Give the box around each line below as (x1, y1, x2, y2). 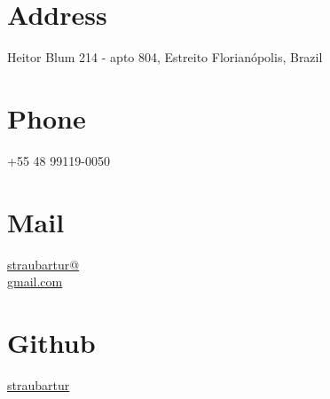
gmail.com (7, 272, 63, 291)
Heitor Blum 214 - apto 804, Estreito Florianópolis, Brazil (7, 48, 323, 66)
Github (7, 324, 96, 360)
